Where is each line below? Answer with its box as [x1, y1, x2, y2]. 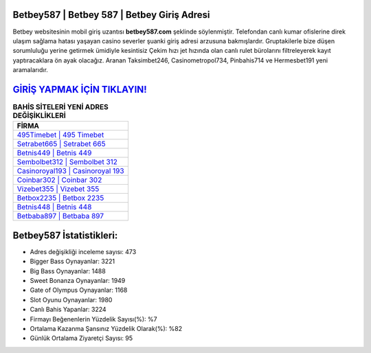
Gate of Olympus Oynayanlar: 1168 [30, 286, 128, 295]
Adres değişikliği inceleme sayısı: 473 [30, 247, 137, 255]
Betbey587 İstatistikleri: [12, 229, 118, 241]
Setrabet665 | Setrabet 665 [16, 139, 106, 149]
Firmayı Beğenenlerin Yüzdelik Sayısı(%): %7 [30, 315, 157, 323]
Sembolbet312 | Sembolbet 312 [16, 157, 118, 167]
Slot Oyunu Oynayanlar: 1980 [30, 295, 113, 304]
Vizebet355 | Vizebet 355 [16, 184, 100, 194]
